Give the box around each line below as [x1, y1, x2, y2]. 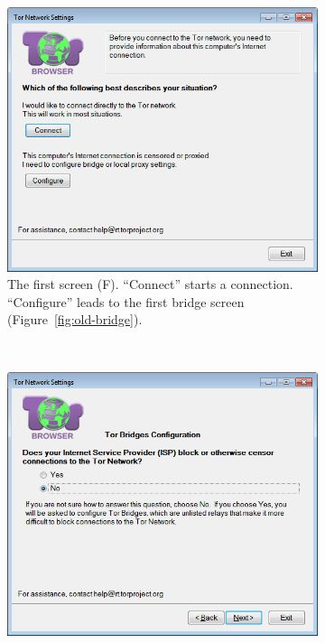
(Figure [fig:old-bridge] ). [7, 310, 143, 329]
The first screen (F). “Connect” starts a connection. [7, 275, 293, 294]
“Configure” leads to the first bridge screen [7, 292, 245, 311]
